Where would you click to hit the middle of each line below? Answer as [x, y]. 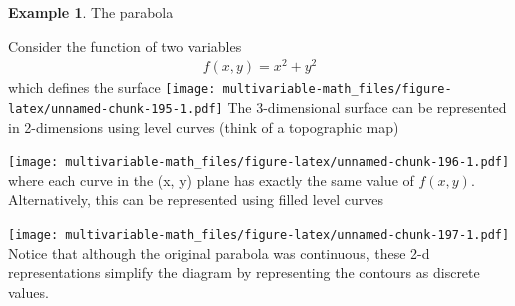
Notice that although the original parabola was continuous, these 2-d [219, 252]
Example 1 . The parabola [91, 12]
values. [28, 291]
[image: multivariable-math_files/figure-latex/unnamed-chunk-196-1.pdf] [259, 162]
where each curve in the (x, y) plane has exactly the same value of [211, 179]
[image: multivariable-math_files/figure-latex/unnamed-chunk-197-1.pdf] [259, 235]
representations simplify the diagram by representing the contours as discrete [244, 272]
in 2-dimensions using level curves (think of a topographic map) [203, 126]
